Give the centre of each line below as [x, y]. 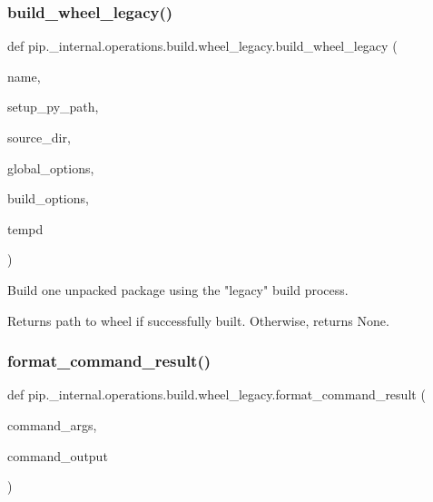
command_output [58, 455]
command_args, [52, 424]
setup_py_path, [53, 107]
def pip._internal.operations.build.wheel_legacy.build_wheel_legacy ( [202, 46]
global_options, [51, 167]
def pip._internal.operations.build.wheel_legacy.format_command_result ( [216, 394]
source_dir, [39, 137]
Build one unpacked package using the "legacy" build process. [178, 289]
